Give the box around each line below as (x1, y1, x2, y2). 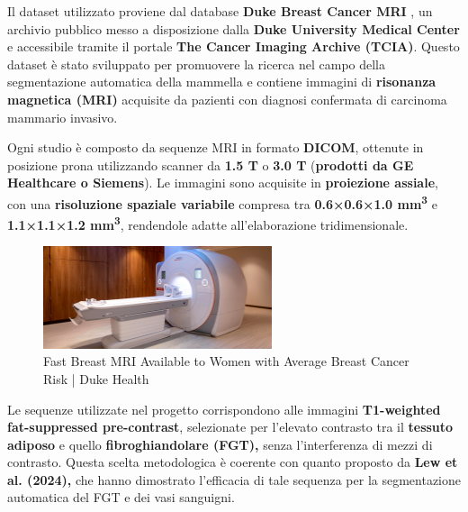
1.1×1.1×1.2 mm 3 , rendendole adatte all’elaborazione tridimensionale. (7, 213, 409, 233)
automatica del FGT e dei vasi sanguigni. (7, 488, 235, 507)
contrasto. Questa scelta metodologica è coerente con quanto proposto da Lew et (7, 453, 458, 471)
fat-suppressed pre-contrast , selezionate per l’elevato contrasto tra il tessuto (7, 417, 454, 436)
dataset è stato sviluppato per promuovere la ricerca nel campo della (7, 54, 386, 73)
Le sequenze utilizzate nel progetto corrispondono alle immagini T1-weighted (7, 399, 441, 418)
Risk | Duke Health (43, 369, 149, 388)
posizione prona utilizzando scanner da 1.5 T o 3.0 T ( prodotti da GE (7, 155, 414, 174)
